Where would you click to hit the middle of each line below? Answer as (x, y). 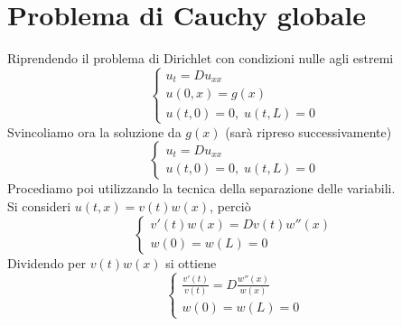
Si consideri (39, 205)
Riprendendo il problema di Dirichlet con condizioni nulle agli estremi (201, 58)
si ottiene (191, 262)
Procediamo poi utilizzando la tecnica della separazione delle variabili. (201, 188)
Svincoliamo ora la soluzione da (94, 131)
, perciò (230, 205)
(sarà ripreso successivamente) (309, 131)
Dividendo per (47, 262)
